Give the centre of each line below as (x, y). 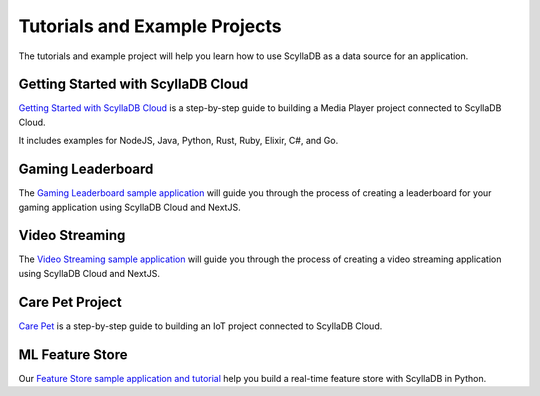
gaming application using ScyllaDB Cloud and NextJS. (129, 207)
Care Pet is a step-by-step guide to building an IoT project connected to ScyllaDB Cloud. (200, 326)
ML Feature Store (73, 354)
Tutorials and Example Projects (150, 26)
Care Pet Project (70, 301)
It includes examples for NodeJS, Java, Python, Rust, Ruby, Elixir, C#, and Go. (178, 141)
